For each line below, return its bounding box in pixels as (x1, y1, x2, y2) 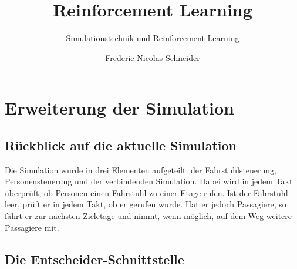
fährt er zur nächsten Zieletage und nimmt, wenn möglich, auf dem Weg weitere (5, 210, 292, 222)
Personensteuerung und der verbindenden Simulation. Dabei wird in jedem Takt (5, 175, 293, 187)
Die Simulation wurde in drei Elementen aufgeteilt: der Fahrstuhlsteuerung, (5, 163, 276, 176)
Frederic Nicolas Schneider (105, 51, 200, 63)
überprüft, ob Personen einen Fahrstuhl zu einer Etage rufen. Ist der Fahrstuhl (5, 186, 288, 199)
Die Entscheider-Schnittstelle (5, 250, 184, 268)
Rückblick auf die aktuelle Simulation (5, 136, 237, 154)
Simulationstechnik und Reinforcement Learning (66, 32, 239, 44)
